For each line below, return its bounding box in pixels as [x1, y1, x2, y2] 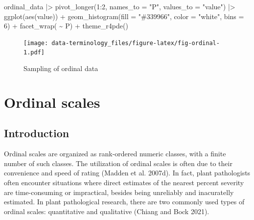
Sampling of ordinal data [23, 63, 98, 73]
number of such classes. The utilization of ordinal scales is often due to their [4, 158, 232, 168]
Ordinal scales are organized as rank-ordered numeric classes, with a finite [4, 148, 226, 159]
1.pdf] [23, 49, 45, 56]
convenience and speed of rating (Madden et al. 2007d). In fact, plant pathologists [4, 168, 251, 178]
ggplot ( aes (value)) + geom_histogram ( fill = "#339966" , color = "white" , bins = [4, 11, 244, 21]
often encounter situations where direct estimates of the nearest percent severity [4, 177, 244, 188]
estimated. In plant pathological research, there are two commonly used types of [4, 196, 245, 207]
